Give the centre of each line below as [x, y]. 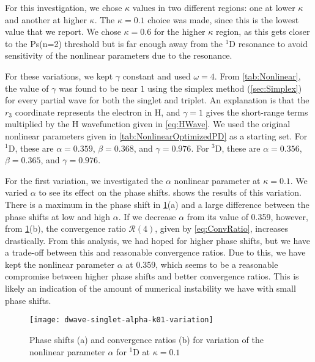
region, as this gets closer [263, 31]
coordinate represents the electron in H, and [98, 112]
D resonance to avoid [268, 43]
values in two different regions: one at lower [214, 7]
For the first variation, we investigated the [84, 180]
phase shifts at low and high [58, 216]
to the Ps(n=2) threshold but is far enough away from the [114, 43]
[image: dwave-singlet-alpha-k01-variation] [121, 320]
